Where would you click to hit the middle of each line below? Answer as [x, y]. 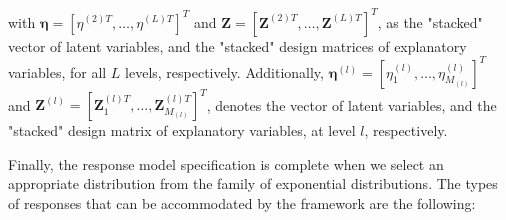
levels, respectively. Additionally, [224, 71]
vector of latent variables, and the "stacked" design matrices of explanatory [237, 45]
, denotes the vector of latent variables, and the [351, 104]
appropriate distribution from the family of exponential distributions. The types [253, 183]
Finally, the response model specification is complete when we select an [226, 163]
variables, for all [57, 71]
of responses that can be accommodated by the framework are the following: [242, 202]
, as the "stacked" [430, 21]
